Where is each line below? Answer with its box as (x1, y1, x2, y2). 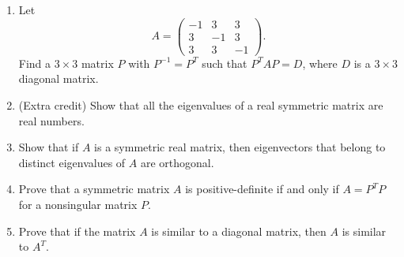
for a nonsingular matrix (18, 196, 138, 212)
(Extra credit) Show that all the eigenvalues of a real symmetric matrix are (18, 96, 383, 113)
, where (302, 54, 338, 71)
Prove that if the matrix (18, 222, 136, 239)
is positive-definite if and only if (185, 181, 339, 197)
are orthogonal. (140, 154, 214, 170)
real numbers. (18, 112, 85, 128)
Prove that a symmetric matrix (18, 181, 170, 197)
